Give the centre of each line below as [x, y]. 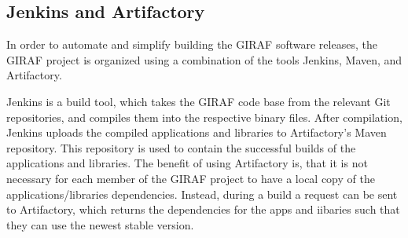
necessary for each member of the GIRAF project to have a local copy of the [191, 178]
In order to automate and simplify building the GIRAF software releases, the [192, 44]
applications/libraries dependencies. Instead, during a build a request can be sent [202, 194]
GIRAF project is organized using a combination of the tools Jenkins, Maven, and [204, 59]
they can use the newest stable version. [100, 224]
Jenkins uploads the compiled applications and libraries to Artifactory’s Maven [197, 132]
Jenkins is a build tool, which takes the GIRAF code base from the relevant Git [198, 101]
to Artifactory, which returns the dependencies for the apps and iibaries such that [203, 209]
